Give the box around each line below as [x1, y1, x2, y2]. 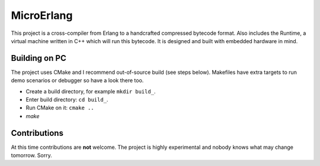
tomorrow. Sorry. [11, 152, 53, 159]
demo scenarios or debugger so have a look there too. [11, 77, 144, 84]
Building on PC [11, 53, 66, 63]
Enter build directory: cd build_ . [25, 96, 108, 103]
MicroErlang [11, 9, 73, 22]
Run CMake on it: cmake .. [25, 104, 94, 112]
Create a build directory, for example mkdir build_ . [25, 87, 156, 95]
